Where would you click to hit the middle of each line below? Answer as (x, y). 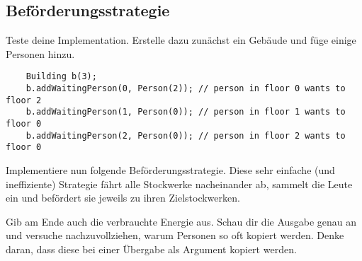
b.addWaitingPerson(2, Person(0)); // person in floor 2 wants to (186, 135)
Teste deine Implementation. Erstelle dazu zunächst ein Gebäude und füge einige (181, 40)
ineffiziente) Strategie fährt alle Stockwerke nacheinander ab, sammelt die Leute (179, 184)
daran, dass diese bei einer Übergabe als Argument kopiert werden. (151, 249)
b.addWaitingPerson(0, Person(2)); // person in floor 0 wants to (186, 89)
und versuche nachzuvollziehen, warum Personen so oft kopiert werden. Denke (175, 235)
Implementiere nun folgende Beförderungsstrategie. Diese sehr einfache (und (170, 169)
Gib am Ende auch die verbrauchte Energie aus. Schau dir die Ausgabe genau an (181, 221)
